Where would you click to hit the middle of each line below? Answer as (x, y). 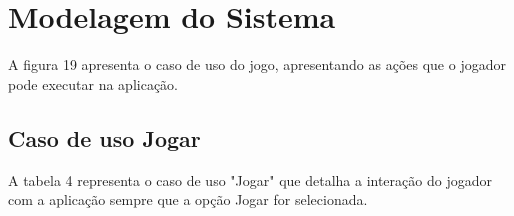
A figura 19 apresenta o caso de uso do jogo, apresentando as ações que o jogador (257, 64)
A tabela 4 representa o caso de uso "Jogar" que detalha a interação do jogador (250, 179)
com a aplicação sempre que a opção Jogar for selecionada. (188, 199)
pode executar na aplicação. (93, 83)
